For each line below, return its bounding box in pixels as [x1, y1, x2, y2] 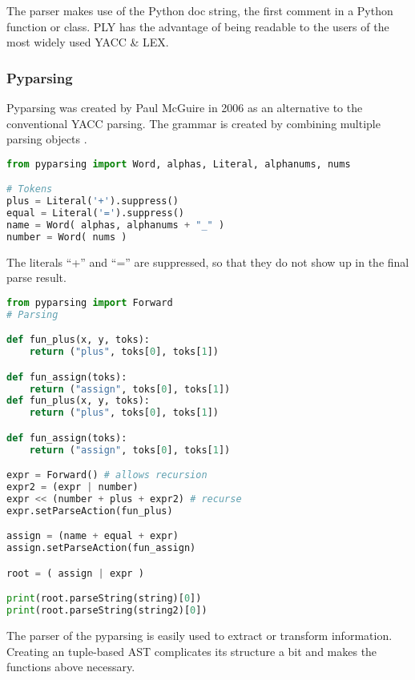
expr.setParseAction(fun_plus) [6, 505, 173, 517]
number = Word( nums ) [6, 231, 127, 243]
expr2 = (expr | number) [6, 481, 139, 493]
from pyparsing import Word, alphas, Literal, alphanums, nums [6, 158, 351, 170]
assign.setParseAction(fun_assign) [6, 542, 196, 554]
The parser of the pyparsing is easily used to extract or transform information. [6, 627, 393, 644]
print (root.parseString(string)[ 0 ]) [6, 593, 202, 605]
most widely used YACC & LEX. [6, 34, 169, 50]
